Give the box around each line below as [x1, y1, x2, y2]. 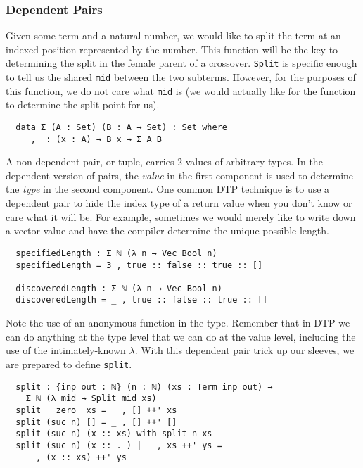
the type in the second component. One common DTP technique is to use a [6, 182, 330, 196]
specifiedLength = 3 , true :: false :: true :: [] [15, 260, 263, 270]
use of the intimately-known [6, 343, 126, 358]
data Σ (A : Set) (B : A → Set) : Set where [15, 122, 227, 132]
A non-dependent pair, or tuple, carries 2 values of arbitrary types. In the [6, 154, 323, 169]
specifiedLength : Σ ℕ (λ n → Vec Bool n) [15, 248, 217, 258]
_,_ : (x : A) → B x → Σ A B [25, 134, 162, 144]
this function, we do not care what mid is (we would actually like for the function [6, 83, 356, 98]
